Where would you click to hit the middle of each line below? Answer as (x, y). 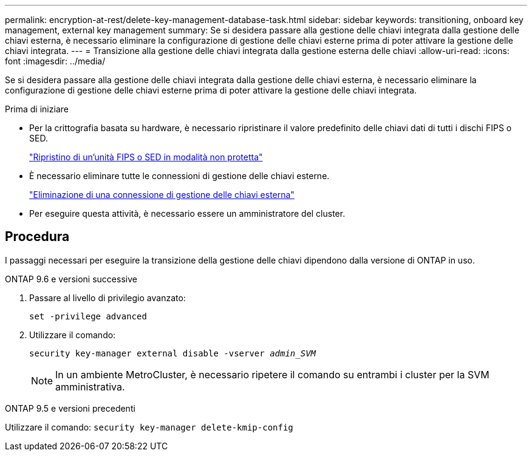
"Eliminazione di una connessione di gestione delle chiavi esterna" (162, 195)
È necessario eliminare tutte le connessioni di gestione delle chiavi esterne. (179, 176)
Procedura (37, 237)
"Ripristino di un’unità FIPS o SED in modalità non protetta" (146, 157)
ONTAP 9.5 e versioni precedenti (70, 408)
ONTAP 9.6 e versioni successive (71, 279)
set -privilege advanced (88, 316)
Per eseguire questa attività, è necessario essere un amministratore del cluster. (187, 213)
